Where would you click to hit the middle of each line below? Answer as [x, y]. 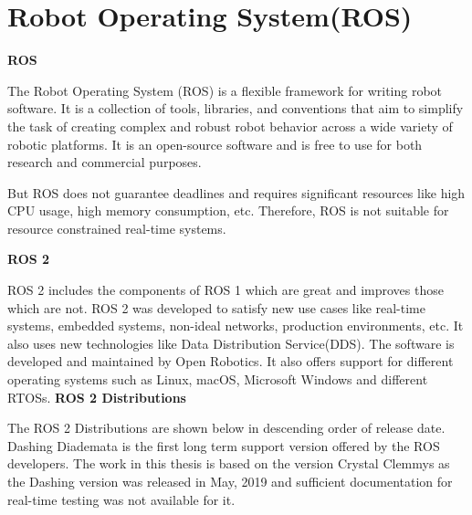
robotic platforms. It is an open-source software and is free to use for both [215, 144]
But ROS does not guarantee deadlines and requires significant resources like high [236, 192]
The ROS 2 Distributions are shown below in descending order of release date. [226, 428]
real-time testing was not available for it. [121, 499]
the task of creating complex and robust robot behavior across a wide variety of [230, 126]
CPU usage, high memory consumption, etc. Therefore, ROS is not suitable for [228, 210]
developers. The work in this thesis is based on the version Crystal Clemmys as [229, 463]
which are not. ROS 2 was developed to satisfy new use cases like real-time [216, 307]
